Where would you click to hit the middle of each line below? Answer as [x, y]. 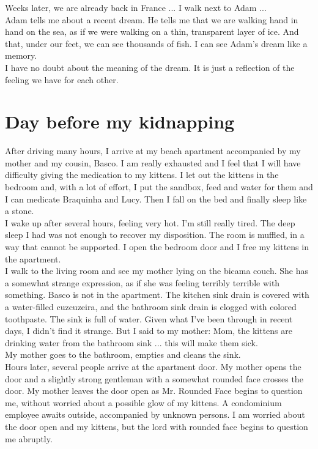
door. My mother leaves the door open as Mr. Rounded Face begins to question [154, 391]
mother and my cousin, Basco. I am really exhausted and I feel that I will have [153, 162]
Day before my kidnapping [120, 121]
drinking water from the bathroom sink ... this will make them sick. [131, 342]
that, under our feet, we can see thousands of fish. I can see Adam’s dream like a [156, 43]
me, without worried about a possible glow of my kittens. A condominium [143, 402]
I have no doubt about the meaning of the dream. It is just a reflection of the [150, 67]
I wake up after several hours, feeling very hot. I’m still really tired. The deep [150, 222]
